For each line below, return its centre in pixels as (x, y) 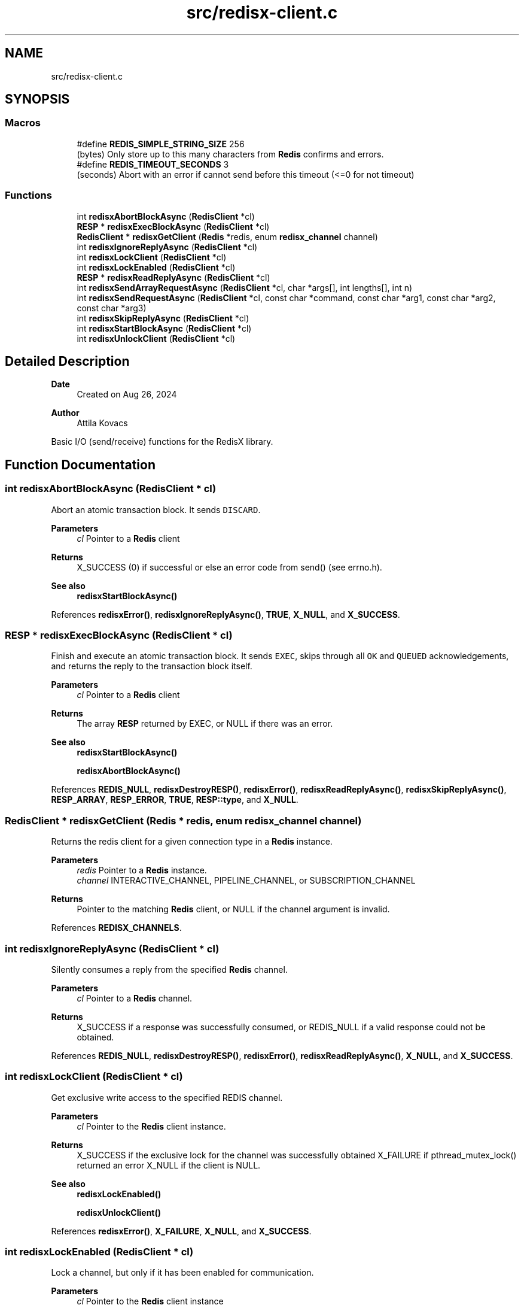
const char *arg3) (112, 308)
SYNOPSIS (37, 99)
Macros (23, 123)
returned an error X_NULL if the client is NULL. (169, 1165)
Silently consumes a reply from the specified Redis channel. (169, 969)
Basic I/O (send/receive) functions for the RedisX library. (162, 442)
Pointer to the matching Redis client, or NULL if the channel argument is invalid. (233, 909)
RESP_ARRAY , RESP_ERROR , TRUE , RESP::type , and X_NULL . (175, 800)
